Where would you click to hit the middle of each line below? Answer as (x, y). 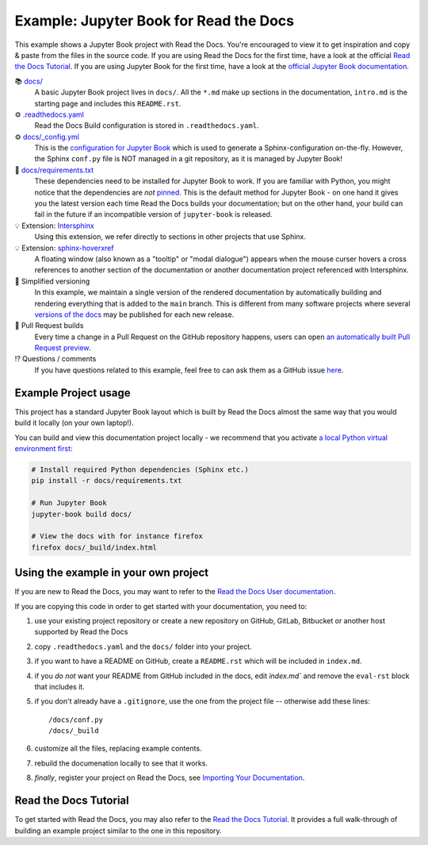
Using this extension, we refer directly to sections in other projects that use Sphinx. (170, 237)
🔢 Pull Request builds (49, 326)
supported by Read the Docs (81, 632)
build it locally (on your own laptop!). (74, 423)
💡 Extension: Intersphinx (54, 226)
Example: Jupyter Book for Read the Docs (155, 21)
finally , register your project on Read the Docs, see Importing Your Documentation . (170, 777)
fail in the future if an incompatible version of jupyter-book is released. (153, 214)
